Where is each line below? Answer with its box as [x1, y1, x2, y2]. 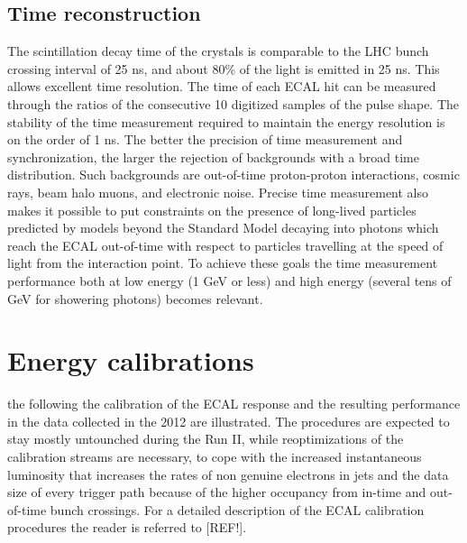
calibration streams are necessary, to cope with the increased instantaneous [7, 447, 422, 466]
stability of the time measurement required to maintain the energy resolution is [7, 112, 445, 131]
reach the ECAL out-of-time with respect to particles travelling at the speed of [7, 235, 444, 254]
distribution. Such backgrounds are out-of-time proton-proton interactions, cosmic [7, 165, 460, 184]
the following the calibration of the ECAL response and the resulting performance [7, 394, 461, 413]
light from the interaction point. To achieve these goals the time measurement [7, 253, 438, 272]
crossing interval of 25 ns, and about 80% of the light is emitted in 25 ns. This [7, 59, 440, 78]
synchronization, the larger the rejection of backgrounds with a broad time [7, 147, 419, 166]
